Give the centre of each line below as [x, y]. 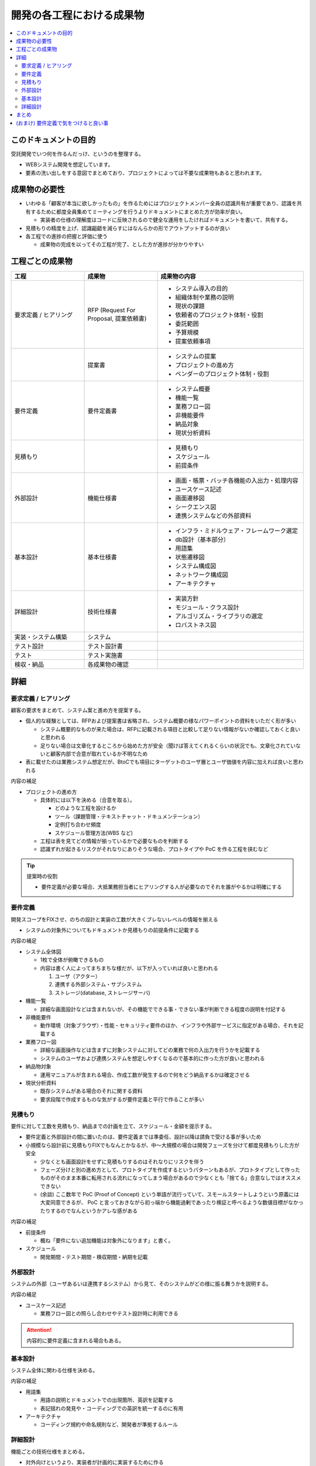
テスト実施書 [105, 656]
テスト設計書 [105, 646]
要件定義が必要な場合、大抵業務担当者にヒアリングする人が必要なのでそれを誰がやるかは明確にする [162, 887]
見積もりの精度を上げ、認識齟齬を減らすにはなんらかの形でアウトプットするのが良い [128, 228]
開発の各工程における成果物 [78, 15]
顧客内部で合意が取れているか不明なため [99, 754]
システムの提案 [196, 357]
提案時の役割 [42, 876]
